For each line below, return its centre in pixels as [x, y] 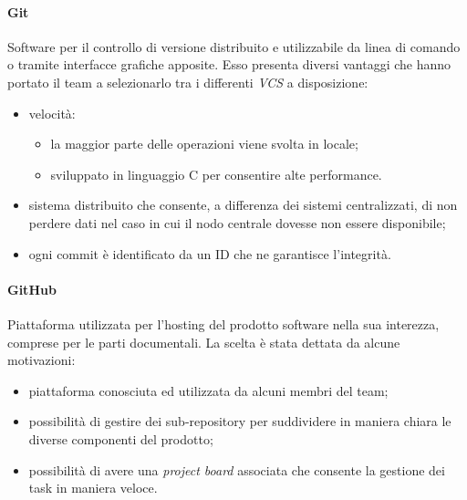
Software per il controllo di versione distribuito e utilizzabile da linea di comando [234, 46]
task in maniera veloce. [93, 488]
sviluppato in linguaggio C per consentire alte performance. [216, 174]
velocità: [52, 113]
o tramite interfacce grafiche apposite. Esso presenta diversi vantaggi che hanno [229, 64]
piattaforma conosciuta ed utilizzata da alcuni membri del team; [208, 390]
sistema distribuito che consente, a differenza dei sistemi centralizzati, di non [243, 205]
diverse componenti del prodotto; [121, 438]
